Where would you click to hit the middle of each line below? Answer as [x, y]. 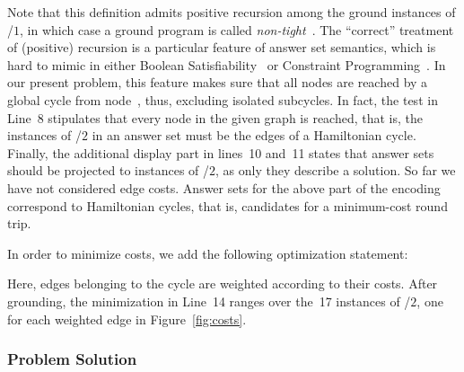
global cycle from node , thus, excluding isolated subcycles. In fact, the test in [223, 99]
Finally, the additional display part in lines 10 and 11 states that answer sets [221, 152]
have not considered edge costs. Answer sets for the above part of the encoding [224, 187]
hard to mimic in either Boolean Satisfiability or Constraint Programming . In [227, 64]
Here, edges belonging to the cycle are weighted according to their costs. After [223, 283]
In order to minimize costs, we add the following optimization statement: [208, 253]
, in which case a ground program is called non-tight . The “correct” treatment [237, 29]
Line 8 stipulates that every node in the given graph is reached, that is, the [215, 117]
